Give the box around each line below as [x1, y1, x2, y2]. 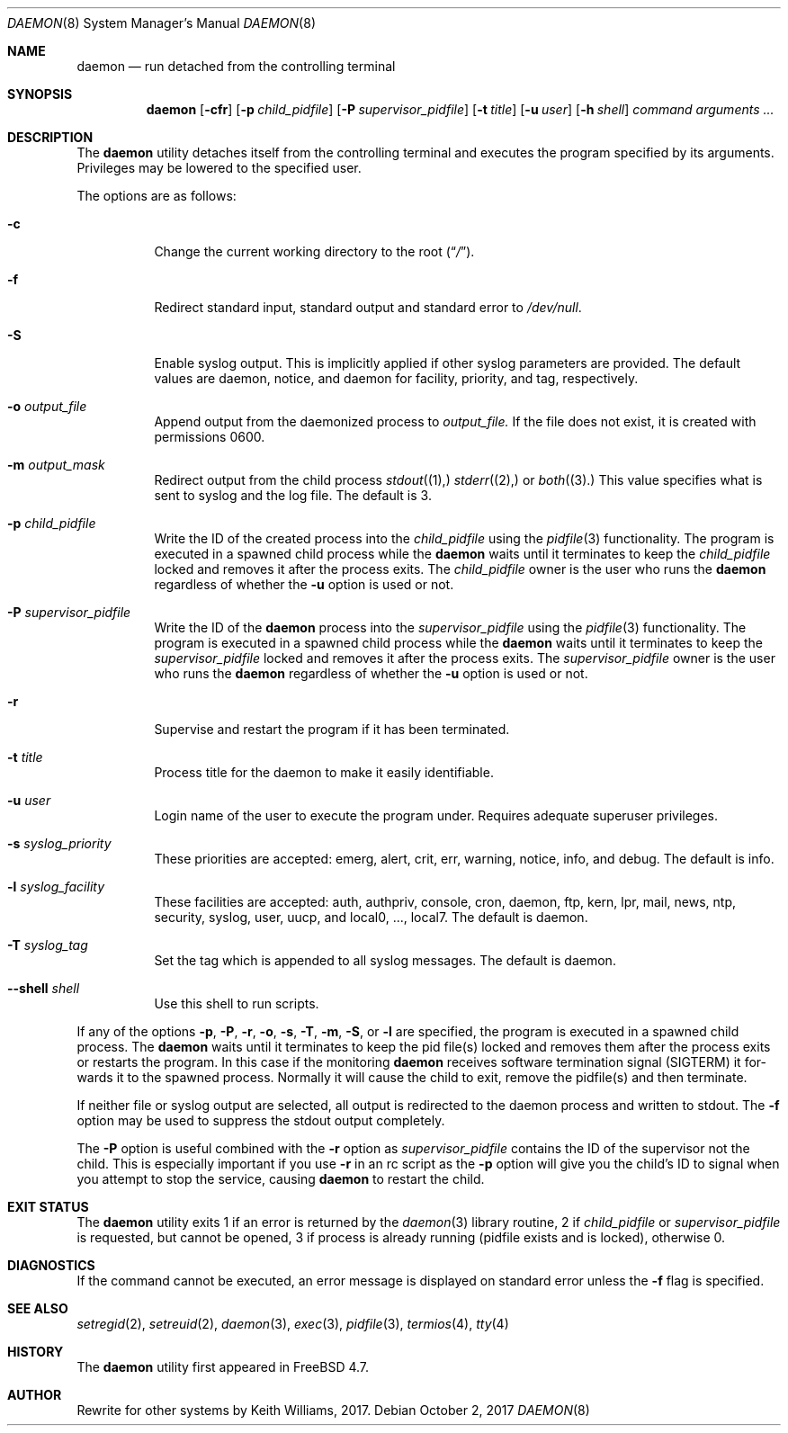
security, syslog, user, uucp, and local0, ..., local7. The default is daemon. [154, 909, 588, 925]
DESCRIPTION [7, 130, 94, 145]
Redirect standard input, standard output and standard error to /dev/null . [154, 300, 582, 315]
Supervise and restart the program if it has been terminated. [154, 721, 510, 737]
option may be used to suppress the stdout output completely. [76, 1113, 445, 1128]
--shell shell [7, 981, 80, 996]
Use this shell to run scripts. [154, 996, 319, 1011]
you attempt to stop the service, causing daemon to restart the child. [76, 1171, 485, 1187]
